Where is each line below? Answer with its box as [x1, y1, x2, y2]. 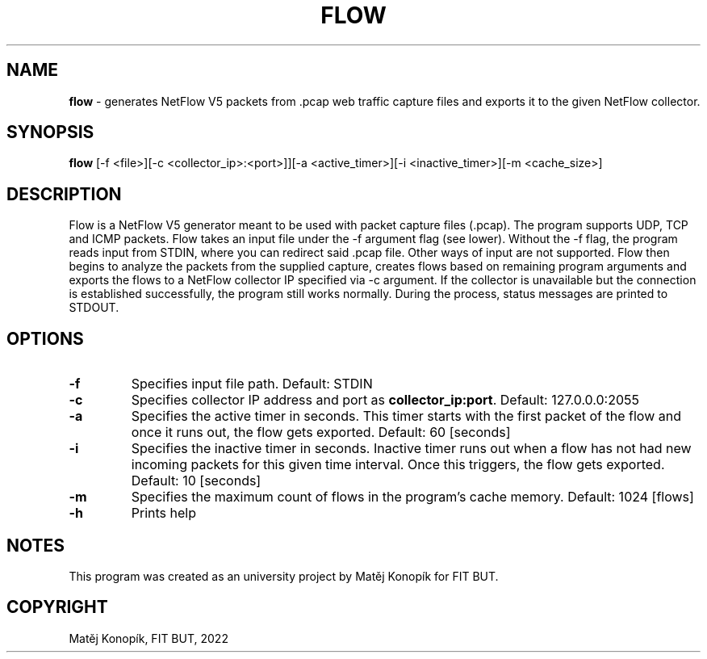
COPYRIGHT [6, 597, 108, 618]
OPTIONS [6, 328, 84, 349]
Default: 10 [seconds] [131, 472, 261, 489]
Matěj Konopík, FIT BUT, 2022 [69, 631, 228, 645]
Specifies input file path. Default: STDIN [131, 376, 373, 392]
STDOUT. [69, 300, 119, 315]
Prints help [131, 505, 196, 522]
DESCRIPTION [6, 183, 122, 204]
